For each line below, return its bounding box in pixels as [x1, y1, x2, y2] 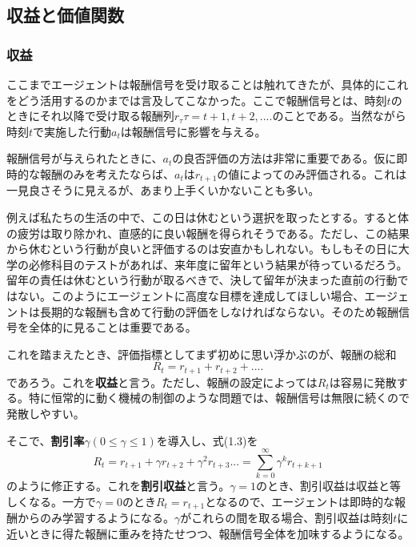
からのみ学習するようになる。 [17, 509, 174, 526]
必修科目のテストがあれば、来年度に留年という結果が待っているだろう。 [28, 255, 408, 272]
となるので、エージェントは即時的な [205, 493, 394, 509]
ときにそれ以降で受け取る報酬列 [6, 107, 174, 124]
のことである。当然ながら [272, 107, 406, 124]
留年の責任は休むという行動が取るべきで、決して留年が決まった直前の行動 [6, 271, 398, 288]
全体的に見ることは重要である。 [28, 319, 197, 336]
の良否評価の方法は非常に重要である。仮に [172, 150, 397, 167]
